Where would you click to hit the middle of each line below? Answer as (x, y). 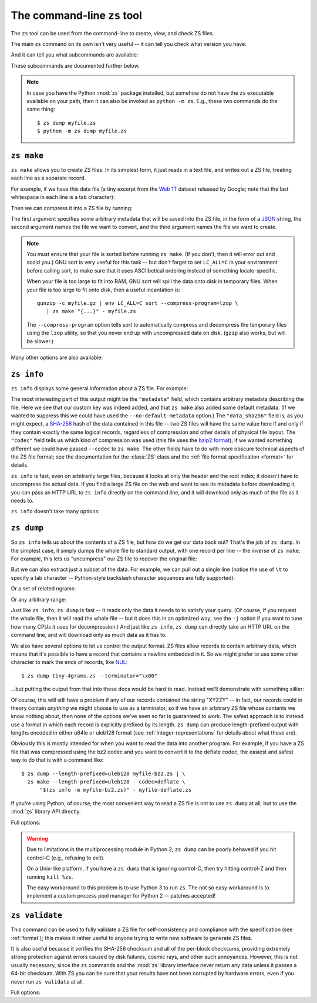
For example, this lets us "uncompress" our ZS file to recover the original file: (104, 559)
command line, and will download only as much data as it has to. (89, 635)
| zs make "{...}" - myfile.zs (91, 311)
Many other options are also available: (57, 357)
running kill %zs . (50, 876)
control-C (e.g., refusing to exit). (66, 858)
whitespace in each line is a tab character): (63, 197)
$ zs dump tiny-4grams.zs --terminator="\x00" (90, 676)
